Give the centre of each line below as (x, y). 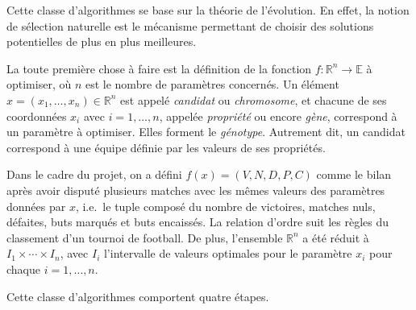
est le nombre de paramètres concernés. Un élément (212, 84)
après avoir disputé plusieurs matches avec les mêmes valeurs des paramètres (196, 190)
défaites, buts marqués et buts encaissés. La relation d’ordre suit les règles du (198, 222)
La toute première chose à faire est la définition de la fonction (159, 68)
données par (36, 206)
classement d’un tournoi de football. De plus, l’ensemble (145, 237)
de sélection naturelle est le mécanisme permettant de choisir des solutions (190, 25)
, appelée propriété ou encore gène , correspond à (278, 116)
